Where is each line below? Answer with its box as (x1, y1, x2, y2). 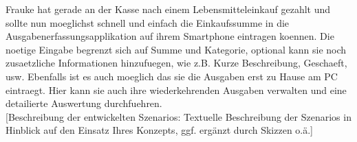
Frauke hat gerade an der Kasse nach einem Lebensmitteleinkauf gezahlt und (6, 2, 331, 16)
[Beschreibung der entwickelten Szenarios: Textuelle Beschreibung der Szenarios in (6, 109, 351, 123)
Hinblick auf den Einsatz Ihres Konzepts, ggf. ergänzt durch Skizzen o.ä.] (6, 123, 314, 137)
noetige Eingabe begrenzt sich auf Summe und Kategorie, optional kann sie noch (6, 42, 347, 56)
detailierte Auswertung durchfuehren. (6, 96, 162, 110)
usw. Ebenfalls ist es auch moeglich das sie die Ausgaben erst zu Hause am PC (6, 69, 338, 83)
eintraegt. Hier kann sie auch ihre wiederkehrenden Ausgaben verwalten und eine (6, 82, 347, 97)
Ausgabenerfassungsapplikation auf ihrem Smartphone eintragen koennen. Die (6, 29, 334, 43)
